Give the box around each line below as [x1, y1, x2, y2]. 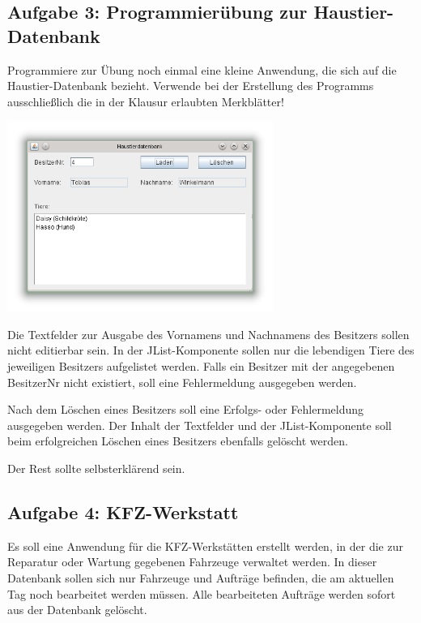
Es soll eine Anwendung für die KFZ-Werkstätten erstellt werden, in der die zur [7, 537, 403, 554]
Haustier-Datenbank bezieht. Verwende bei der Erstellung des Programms [7, 77, 374, 94]
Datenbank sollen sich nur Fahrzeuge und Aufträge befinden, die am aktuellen [7, 569, 394, 586]
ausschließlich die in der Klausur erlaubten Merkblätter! [7, 92, 284, 110]
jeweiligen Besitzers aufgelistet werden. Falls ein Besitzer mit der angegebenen [7, 358, 395, 375]
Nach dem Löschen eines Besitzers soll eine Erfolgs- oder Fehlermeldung [7, 401, 364, 418]
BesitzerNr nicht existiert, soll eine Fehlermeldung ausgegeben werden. [7, 373, 357, 390]
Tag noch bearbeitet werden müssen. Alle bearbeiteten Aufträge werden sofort [7, 585, 396, 602]
